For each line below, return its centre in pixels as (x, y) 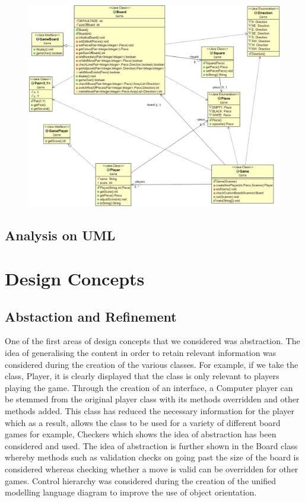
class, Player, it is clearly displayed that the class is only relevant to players (142, 376)
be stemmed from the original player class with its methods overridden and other (152, 399)
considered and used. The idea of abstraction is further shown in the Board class (151, 445)
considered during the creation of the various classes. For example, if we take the (152, 364)
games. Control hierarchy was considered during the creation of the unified (141, 480)
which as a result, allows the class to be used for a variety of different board (143, 422)
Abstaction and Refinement (91, 316)
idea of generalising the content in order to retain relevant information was (141, 353)
